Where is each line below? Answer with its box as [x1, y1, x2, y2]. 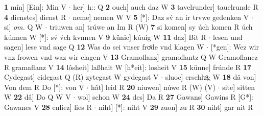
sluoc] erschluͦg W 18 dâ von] [165, 72, 256, 82]
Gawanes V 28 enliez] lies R [4, 101, 92, 112]
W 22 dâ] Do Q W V [4, 91, 71, 102]
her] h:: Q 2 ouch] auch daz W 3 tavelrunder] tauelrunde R [73, 2, 258, 12]
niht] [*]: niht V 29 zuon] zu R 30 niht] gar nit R [98, 101, 253, 112]
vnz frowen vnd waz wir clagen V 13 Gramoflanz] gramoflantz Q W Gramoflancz [4, 51, 258, 62]
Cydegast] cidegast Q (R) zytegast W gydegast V [4, 72, 159, 82]
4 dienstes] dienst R [4, 11, 66, 22]
